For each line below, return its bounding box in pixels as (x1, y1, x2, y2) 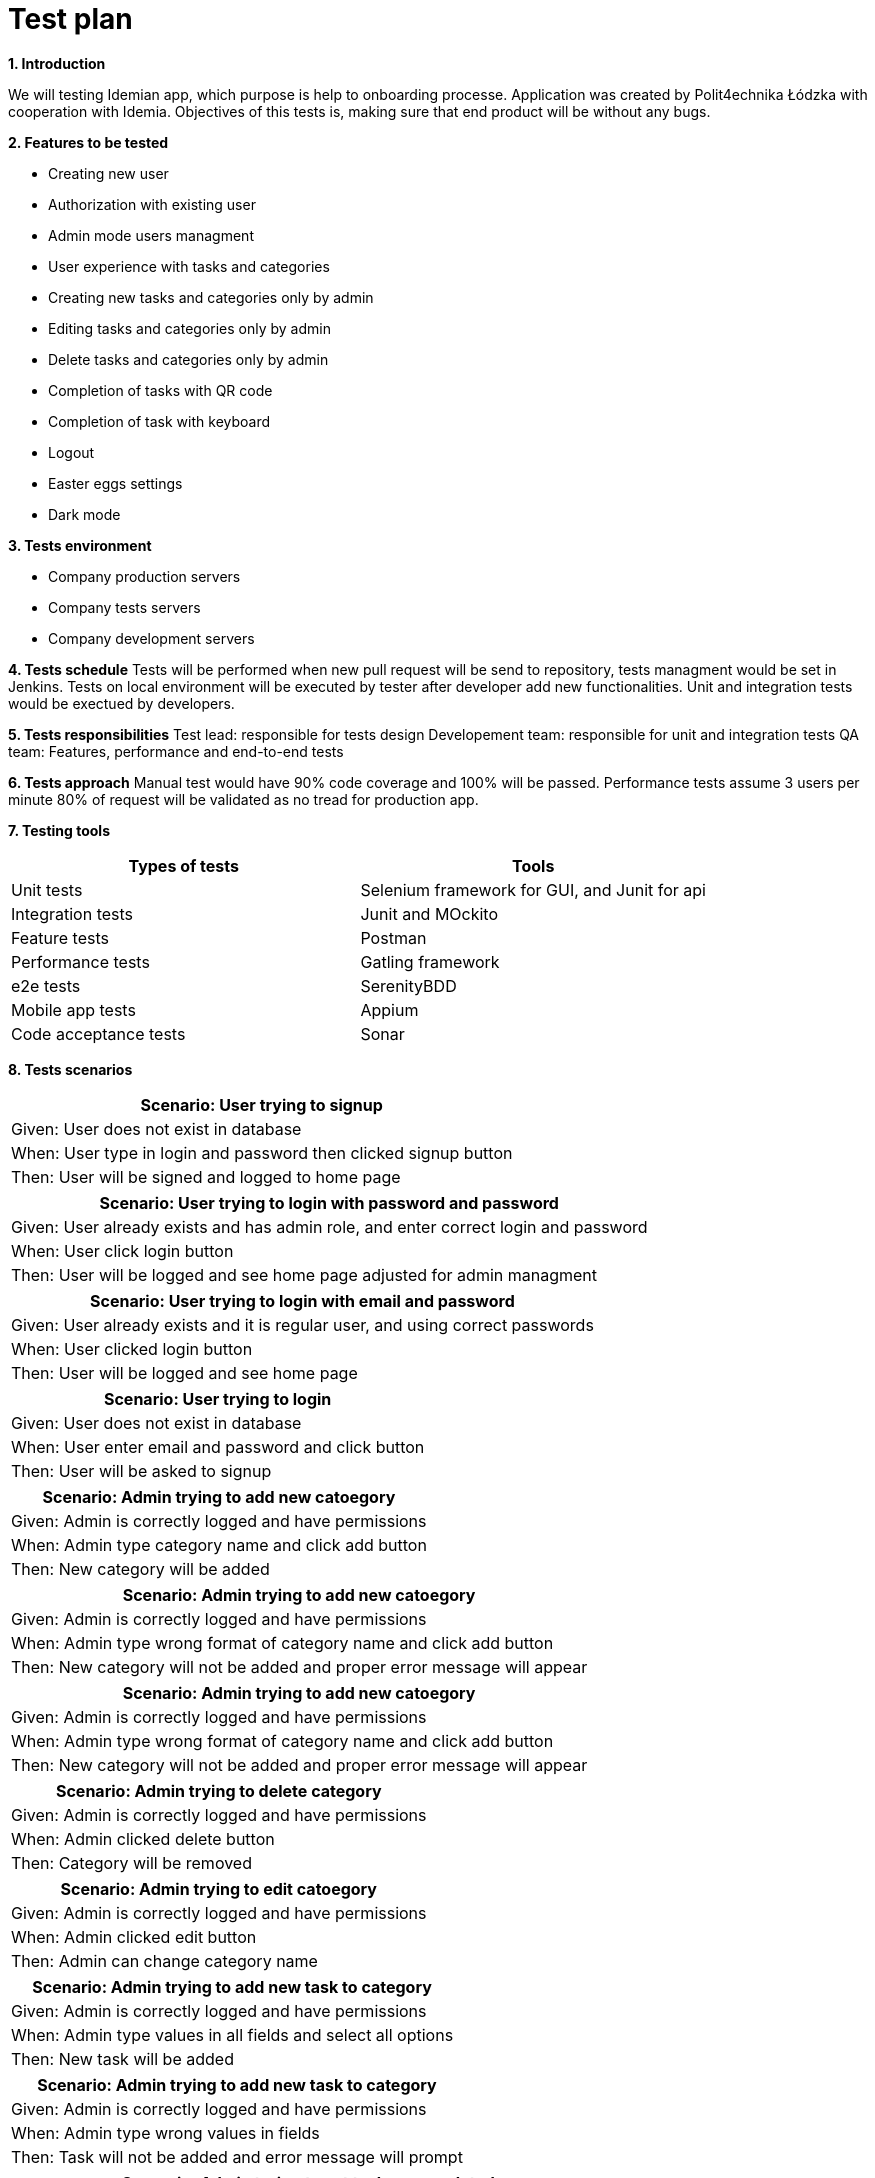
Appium (360, 999, 419, 1020)
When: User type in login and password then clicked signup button (11, 1142, 513, 1163)
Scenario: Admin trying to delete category (55, 1780, 382, 1801)
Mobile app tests (11, 999, 136, 1020)
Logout (48, 443, 95, 461)
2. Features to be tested (8, 133, 169, 151)
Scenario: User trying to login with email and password (90, 1290, 515, 1311)
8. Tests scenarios (8, 1060, 133, 1078)
